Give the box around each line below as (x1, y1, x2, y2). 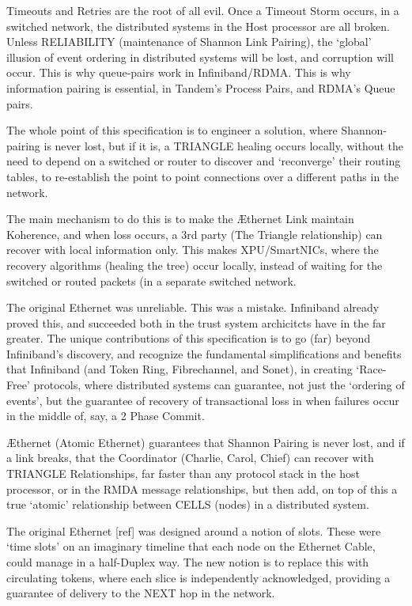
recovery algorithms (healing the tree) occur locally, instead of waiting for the (6, 256, 383, 273)
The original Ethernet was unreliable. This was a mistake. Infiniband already (6, 299, 380, 316)
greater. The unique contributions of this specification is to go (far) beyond (6, 330, 371, 347)
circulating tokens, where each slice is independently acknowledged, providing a (6, 569, 391, 585)
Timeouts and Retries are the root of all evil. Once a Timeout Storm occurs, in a (6, 2, 399, 18)
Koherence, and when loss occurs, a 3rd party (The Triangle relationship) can (6, 225, 383, 242)
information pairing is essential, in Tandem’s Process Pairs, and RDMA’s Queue (6, 79, 395, 96)
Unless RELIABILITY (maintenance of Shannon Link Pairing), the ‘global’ (6, 33, 372, 50)
